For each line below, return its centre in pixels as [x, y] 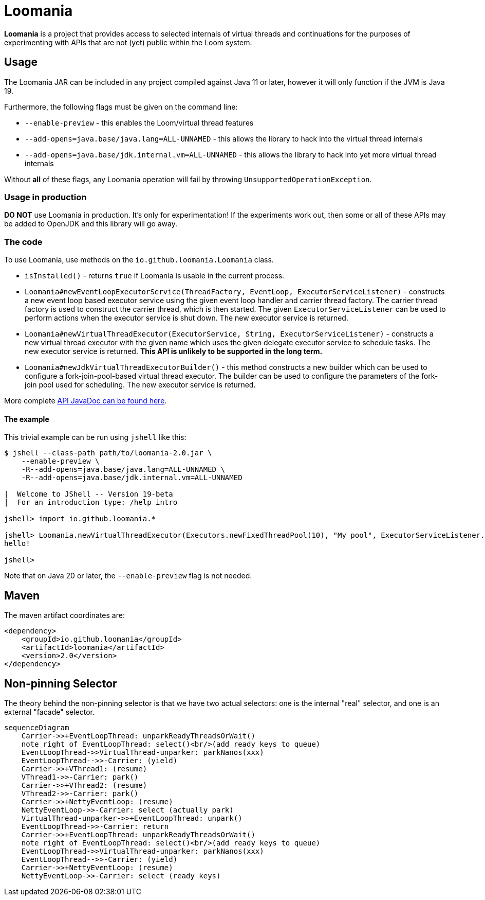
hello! [17, 544]
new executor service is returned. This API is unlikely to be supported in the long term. [174, 351]
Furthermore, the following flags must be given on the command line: [121, 107]
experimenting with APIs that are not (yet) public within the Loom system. [128, 42]
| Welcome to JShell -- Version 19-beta [89, 494]
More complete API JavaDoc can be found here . [86, 401]
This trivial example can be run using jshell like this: [95, 437]
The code [23, 242]
